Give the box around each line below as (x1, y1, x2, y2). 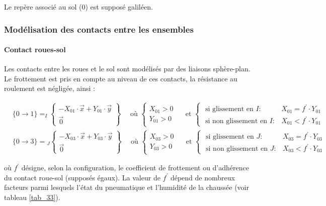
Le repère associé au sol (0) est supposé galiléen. (4, 2, 153, 12)
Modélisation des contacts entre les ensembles (4, 23, 194, 35)
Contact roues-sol (4, 44, 66, 55)
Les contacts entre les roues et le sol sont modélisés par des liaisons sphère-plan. (4, 63, 251, 74)
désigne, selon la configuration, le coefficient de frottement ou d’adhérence (21, 162, 249, 173)
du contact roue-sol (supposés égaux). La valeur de (4, 172, 160, 182)
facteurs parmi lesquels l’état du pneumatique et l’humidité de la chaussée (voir (4, 182, 249, 192)
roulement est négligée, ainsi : (4, 83, 96, 93)
